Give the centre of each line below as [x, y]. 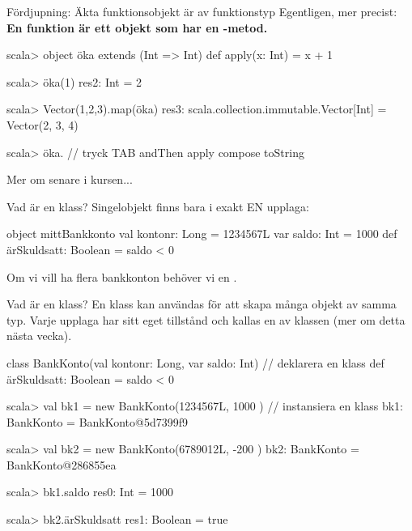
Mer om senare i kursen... [70, 179]
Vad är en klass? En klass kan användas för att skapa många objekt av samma [202, 304]
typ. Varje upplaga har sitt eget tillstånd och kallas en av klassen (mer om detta [206, 319]
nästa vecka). [39, 336]
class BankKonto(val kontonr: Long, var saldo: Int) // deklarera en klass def [195, 362]
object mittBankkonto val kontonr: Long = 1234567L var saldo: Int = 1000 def [202, 234]
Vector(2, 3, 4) [42, 124]
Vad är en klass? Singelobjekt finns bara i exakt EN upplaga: [158, 206]
